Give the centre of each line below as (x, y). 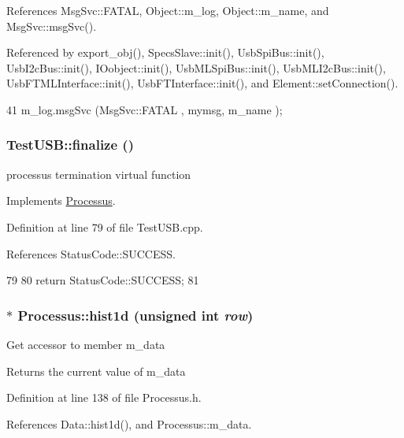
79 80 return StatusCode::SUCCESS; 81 (103, 280)
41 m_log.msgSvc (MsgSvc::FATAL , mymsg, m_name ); (145, 109)
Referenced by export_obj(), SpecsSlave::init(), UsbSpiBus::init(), (165, 52)
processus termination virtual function (99, 174)
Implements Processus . (61, 200)
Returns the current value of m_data (96, 371)
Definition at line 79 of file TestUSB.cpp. (105, 226)
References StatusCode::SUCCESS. (91, 253)
